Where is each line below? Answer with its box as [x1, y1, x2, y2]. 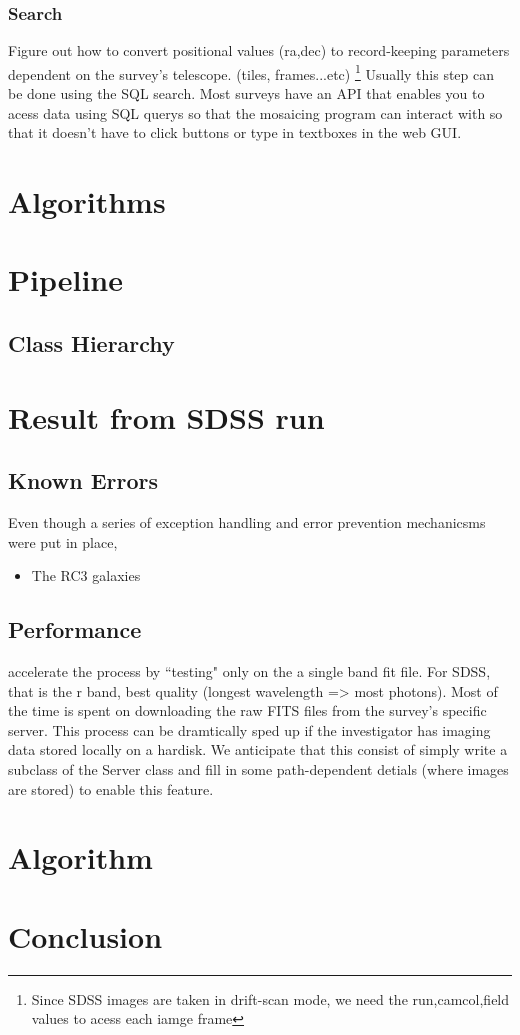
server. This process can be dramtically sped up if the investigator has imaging [8, 719, 491, 740]
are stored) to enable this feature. [8, 778, 214, 799]
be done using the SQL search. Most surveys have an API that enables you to [8, 83, 485, 104]
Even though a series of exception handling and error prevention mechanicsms [8, 511, 486, 532]
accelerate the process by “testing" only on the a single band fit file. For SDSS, [8, 660, 491, 681]
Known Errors [8, 465, 159, 496]
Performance [8, 614, 142, 645]
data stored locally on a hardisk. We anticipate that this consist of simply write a [8, 739, 508, 760]
